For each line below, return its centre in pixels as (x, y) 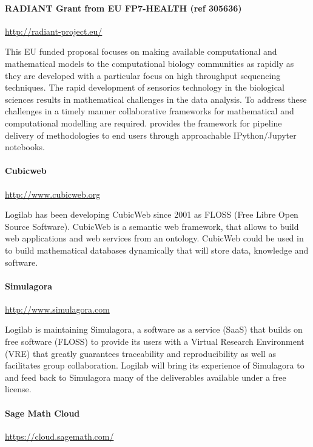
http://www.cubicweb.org (53, 194)
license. (18, 389)
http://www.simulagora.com (57, 309)
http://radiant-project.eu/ (54, 31)
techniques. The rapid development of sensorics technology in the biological (145, 87)
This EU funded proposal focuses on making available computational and (141, 51)
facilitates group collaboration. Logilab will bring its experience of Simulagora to (155, 365)
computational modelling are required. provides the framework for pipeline (143, 123)
